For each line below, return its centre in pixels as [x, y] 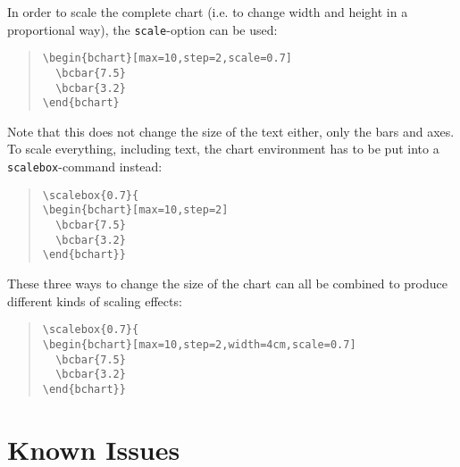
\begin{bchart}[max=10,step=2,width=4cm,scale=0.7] [199, 344]
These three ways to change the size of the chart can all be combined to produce [227, 283]
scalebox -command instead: [85, 167]
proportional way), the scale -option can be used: [142, 29]
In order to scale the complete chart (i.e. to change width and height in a [208, 12]
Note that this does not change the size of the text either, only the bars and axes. [231, 131]
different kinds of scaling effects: [95, 300]
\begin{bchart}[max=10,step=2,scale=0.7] [167, 58]
